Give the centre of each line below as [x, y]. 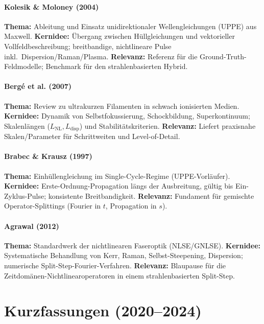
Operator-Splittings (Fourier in [53, 206]
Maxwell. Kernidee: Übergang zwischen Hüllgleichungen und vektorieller [119, 36]
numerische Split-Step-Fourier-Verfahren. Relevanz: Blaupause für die [115, 265]
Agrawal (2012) [32, 226]
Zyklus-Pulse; [25, 195]
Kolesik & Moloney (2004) [52, 6]
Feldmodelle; [24, 66]
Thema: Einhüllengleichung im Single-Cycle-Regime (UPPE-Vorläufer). [117, 176]
